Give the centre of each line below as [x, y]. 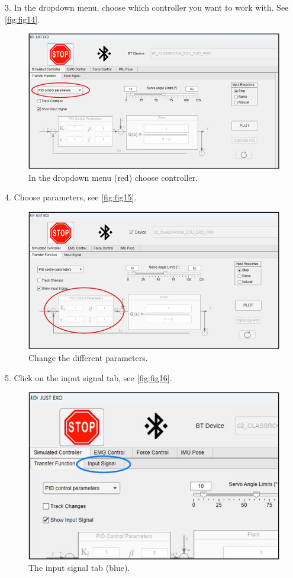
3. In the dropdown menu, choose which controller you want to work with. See [147, 7]
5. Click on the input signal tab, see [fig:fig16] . [88, 377]
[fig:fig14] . [22, 19]
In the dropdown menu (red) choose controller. [113, 177]
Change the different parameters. [88, 358]
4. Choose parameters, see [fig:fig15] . [71, 197]
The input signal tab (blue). [79, 568]
